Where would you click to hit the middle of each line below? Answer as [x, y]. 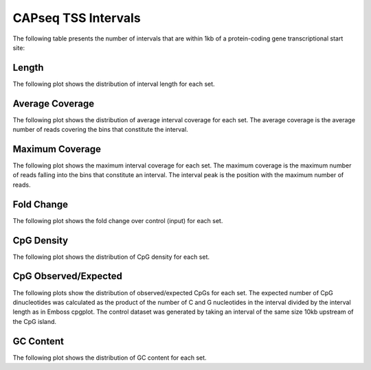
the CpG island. [35, 321]
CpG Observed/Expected [68, 276]
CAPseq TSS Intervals [77, 18]
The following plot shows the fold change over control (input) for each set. [118, 220]
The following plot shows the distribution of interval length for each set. [114, 84]
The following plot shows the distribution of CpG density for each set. [111, 257]
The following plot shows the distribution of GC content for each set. [110, 358]
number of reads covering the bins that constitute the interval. [100, 130]
